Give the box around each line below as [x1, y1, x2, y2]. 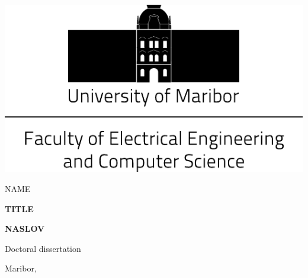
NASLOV [5, 222, 45, 235]
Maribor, [5, 262, 37, 274]
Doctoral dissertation [5, 242, 81, 254]
